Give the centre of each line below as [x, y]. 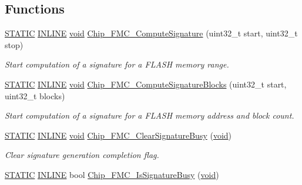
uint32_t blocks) [35, 95]
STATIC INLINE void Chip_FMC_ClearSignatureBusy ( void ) [118, 135]
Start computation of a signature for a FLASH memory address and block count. [150, 115]
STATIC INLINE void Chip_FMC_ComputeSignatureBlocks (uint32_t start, [146, 84]
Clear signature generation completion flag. [82, 155]
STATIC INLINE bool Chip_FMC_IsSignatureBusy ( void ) [112, 174]
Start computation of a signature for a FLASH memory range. [117, 64]
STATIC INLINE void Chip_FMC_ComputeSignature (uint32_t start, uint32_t [151, 33]
